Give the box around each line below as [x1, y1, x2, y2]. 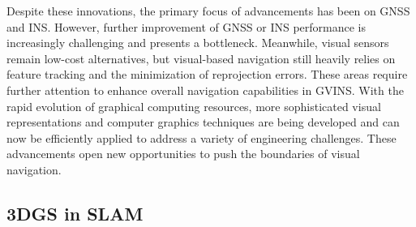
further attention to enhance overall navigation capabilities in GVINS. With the [6, 81, 404, 98]
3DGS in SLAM [6, 200, 144, 225]
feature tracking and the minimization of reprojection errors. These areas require [6, 66, 408, 83]
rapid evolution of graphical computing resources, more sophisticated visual [6, 97, 381, 114]
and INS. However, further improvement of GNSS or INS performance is [6, 18, 367, 35]
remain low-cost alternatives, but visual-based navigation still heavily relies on [6, 49, 396, 66]
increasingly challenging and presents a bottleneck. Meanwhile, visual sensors [6, 34, 389, 51]
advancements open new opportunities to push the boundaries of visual [6, 145, 360, 162]
